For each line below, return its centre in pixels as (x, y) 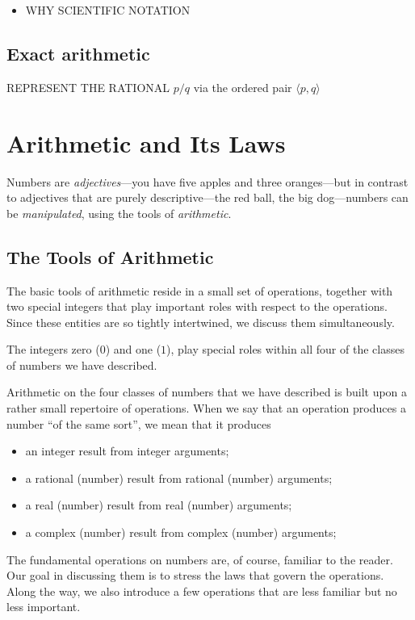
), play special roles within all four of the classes (285, 349)
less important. (44, 607)
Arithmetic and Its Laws (146, 142)
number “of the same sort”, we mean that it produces (139, 423)
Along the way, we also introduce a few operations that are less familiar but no (202, 591)
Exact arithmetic (78, 53)
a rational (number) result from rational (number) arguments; (179, 478)
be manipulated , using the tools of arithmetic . (119, 213)
